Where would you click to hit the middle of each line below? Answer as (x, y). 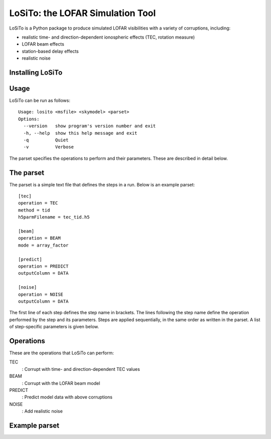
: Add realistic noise (42, 411)
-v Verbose (49, 147)
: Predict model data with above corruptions (67, 397)
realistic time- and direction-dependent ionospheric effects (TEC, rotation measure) (108, 37)
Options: (29, 119)
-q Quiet (46, 140)
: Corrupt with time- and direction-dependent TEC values (81, 369)
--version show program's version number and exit (90, 126)
